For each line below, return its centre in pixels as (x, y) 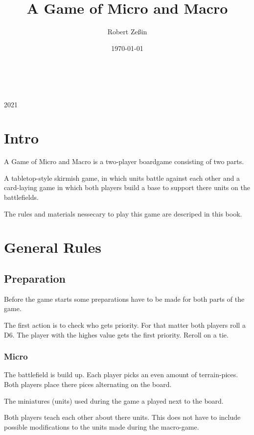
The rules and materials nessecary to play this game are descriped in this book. (123, 213)
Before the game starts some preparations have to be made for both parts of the (124, 299)
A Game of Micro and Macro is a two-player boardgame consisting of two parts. (124, 161)
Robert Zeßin (127, 32)
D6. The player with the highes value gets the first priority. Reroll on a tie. (116, 334)
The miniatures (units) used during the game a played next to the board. (114, 400)
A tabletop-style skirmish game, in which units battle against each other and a (122, 178)
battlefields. (21, 197)
